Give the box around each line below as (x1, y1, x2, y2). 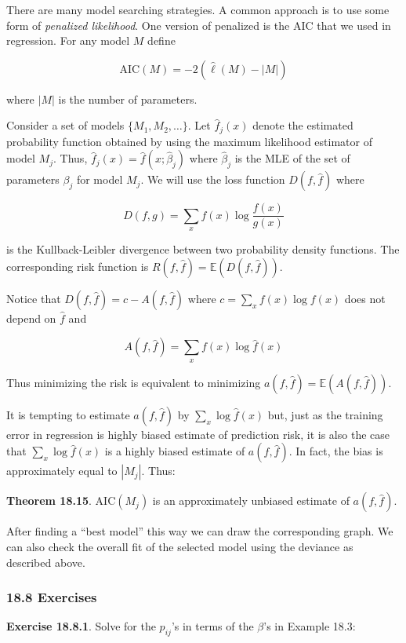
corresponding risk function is (6, 258, 149, 274)
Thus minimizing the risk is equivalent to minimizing (6, 374, 261, 390)
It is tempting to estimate (6, 406, 130, 422)
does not (344, 290, 386, 306)
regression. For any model (6, 32, 130, 49)
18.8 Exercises (6, 587, 97, 607)
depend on (6, 309, 56, 326)
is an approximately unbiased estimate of (152, 492, 350, 509)
